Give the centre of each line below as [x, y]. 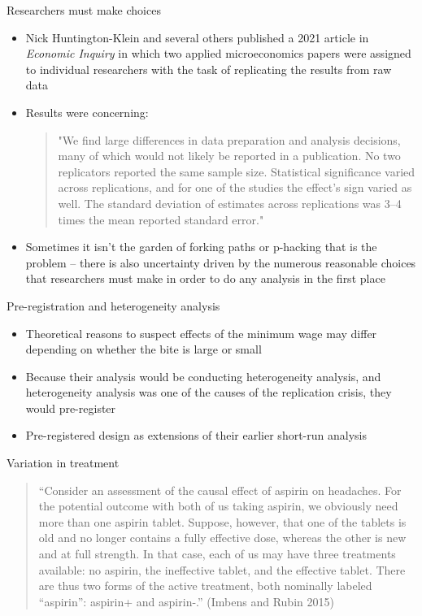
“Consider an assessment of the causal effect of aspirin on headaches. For [220, 490]
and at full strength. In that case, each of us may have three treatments [217, 554]
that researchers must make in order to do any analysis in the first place [205, 278]
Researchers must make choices [84, 10]
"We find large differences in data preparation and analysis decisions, [229, 139]
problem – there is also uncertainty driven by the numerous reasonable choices [221, 262]
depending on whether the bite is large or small [144, 349]
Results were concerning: [87, 112]
